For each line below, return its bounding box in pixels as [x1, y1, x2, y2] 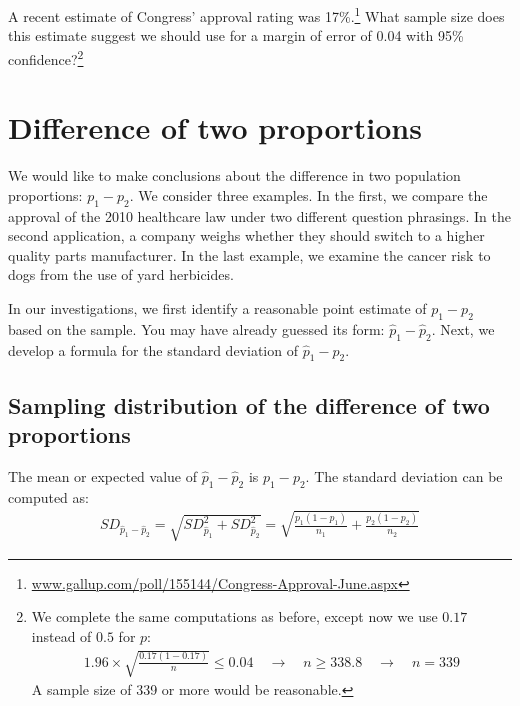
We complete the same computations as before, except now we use [31, 606, 438, 627]
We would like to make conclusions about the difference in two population [8, 165, 461, 186]
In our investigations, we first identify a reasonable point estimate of [8, 297, 427, 318]
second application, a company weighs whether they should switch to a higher [8, 225, 485, 246]
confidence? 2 [8, 45, 84, 69]
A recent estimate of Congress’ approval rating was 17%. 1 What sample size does [8, 3, 505, 26]
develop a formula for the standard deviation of [8, 339, 298, 360]
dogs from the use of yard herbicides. [8, 264, 234, 285]
